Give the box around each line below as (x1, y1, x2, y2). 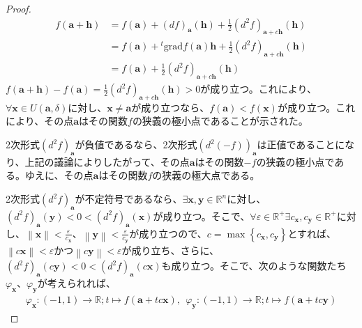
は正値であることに (257, 137, 345, 152)
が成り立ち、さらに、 (121, 242, 220, 257)
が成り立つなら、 (131, 100, 210, 114)
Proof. (6, 1, 31, 15)
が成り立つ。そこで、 (153, 208, 250, 223)
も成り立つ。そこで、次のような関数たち (161, 258, 347, 273)
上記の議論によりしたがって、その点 (24, 154, 190, 169)
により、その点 (6, 114, 74, 128)
